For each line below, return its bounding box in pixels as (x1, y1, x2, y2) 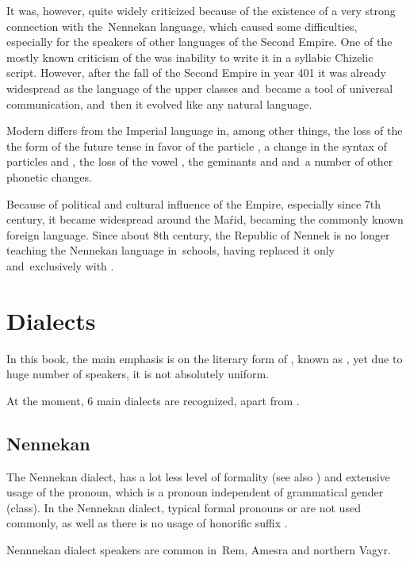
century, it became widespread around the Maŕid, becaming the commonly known (6, 211, 404, 228)
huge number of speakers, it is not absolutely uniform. (6, 366, 270, 382)
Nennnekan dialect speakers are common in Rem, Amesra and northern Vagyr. (6, 541, 391, 557)
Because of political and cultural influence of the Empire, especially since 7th (6, 195, 381, 212)
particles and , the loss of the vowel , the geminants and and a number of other (6, 153, 393, 170)
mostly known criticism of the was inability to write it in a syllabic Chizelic (6, 48, 374, 65)
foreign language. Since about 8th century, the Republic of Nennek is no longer (6, 226, 390, 243)
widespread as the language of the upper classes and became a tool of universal (6, 79, 393, 96)
